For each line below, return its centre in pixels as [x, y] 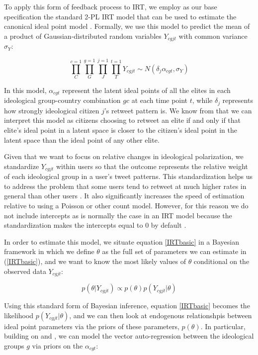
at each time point [160, 100]
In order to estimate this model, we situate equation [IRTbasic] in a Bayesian [122, 241]
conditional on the [221, 261]
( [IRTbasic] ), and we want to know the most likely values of [95, 261]
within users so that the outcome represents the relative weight [152, 166]
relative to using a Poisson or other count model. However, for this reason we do [126, 206]
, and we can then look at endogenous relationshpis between [161, 315]
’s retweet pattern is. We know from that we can [178, 110]
